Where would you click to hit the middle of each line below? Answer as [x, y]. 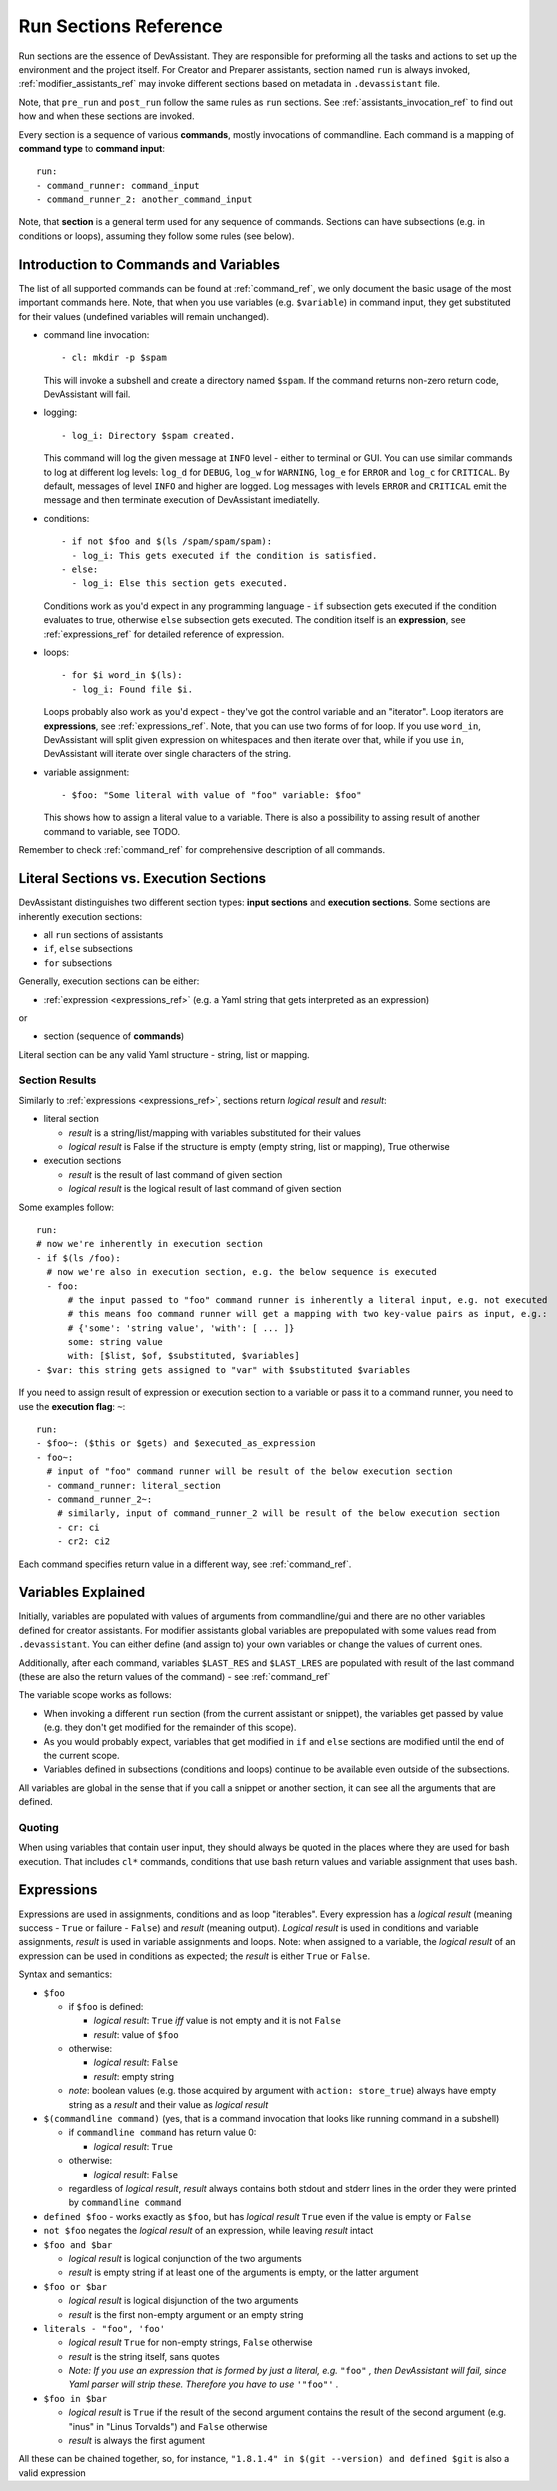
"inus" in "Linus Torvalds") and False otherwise [168, 2426]
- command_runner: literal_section [134, 1485]
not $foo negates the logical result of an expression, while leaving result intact [208, 2231]
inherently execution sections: [80, 916]
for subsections [78, 962]
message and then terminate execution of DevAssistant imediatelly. [181, 500]
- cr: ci [78, 1527]
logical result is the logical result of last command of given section [205, 1189]
